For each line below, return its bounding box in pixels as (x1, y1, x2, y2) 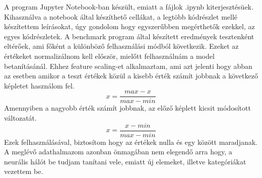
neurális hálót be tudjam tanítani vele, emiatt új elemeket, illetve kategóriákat (4, 156, 246, 166)
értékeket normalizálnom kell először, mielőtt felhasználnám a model (4, 50, 215, 61)
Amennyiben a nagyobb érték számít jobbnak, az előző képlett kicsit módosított (4, 103, 251, 113)
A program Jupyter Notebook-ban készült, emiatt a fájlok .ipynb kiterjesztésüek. (4, 2, 253, 12)
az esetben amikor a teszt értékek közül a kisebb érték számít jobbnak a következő (4, 70, 258, 81)
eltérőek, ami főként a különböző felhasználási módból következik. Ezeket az (4, 41, 239, 51)
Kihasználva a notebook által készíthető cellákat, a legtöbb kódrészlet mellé (4, 11, 238, 22)
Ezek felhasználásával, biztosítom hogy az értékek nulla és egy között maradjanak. (4, 136, 257, 147)
